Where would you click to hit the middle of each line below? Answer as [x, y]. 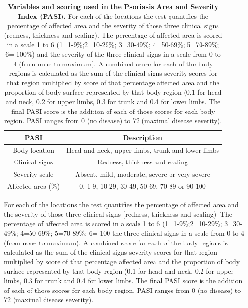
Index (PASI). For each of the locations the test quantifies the [113, 16]
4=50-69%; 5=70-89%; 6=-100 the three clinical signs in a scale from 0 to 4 [132, 233]
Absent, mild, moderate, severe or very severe [143, 174]
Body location [33, 150]
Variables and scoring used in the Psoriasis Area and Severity [113, 6]
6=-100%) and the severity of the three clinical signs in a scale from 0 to [113, 54]
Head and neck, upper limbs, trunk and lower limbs [143, 150]
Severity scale [33, 174]
